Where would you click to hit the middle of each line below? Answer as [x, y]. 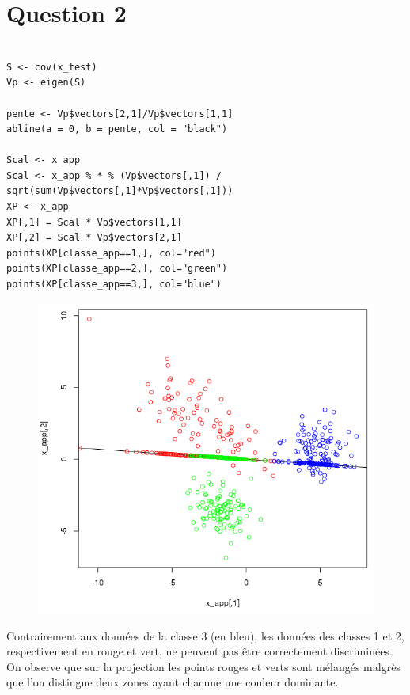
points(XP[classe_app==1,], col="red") [111, 253]
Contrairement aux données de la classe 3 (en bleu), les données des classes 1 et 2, [205, 635]
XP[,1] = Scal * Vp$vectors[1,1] [94, 222]
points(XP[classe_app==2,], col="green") [117, 269]
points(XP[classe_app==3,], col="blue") [114, 285]
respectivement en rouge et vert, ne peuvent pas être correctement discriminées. [199, 651]
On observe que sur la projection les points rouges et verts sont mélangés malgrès [203, 666]
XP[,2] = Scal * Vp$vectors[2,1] [94, 238]
